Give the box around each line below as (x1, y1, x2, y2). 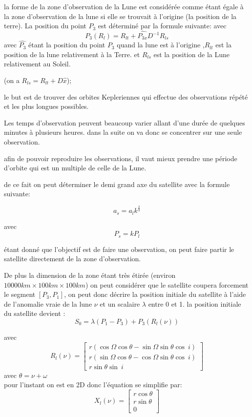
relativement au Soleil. (4, 59, 71, 69)
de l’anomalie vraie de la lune (4, 298, 92, 309)
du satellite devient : (4, 308, 65, 318)
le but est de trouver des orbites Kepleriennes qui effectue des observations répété (4, 91, 248, 102)
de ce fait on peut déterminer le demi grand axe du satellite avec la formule (4, 179, 230, 189)
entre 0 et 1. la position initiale (148, 298, 241, 309)
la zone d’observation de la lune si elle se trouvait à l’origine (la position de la (4, 11, 237, 21)
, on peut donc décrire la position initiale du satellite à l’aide (64, 289, 246, 299)
